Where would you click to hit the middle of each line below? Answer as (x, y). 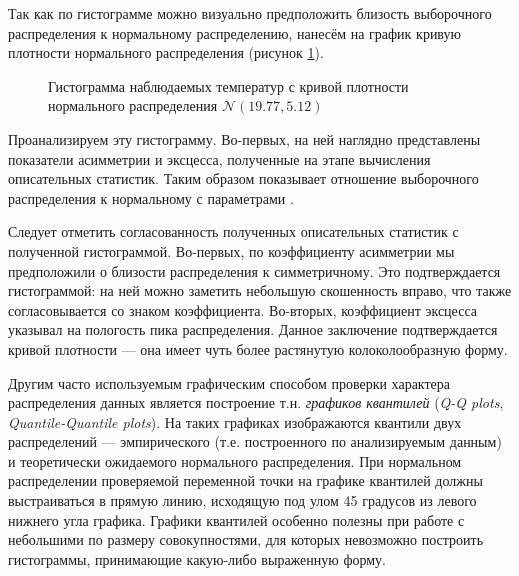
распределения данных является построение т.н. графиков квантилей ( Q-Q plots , (256, 402)
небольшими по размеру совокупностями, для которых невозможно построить (246, 539)
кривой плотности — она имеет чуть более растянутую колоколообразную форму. (258, 348)
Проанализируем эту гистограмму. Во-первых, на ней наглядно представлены (244, 138)
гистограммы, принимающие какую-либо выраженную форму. (197, 558)
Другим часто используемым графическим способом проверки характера (229, 382)
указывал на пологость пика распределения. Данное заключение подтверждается (253, 329)
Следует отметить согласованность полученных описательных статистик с (233, 231)
